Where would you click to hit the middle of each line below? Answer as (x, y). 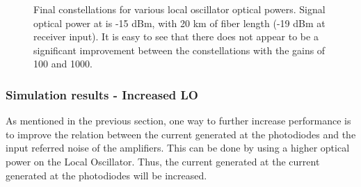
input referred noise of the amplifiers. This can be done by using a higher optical (178, 148)
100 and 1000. (63, 64)
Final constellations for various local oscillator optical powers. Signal (179, 9)
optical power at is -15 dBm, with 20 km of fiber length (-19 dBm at (179, 23)
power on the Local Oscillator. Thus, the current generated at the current (163, 161)
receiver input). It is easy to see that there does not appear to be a (176, 36)
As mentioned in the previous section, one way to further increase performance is (178, 121)
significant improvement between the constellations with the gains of (179, 50)
